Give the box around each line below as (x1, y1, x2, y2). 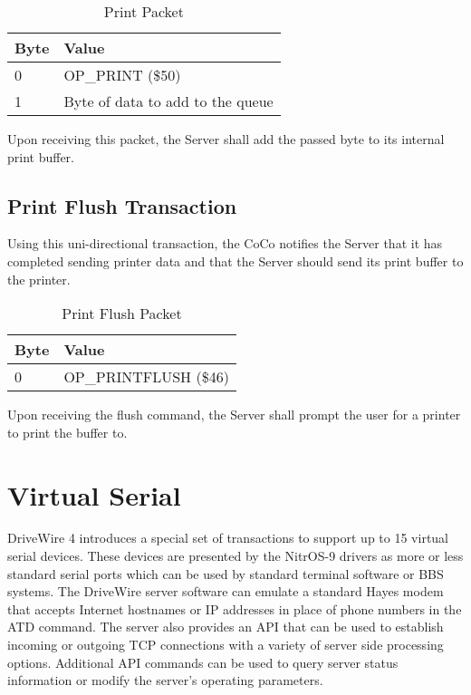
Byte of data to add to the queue (63, 91, 274, 111)
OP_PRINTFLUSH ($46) (63, 366, 229, 388)
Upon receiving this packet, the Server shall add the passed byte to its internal (7, 130, 445, 148)
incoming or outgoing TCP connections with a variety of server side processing (7, 635, 444, 654)
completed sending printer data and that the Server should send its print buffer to (7, 251, 464, 270)
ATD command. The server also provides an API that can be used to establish (7, 617, 444, 636)
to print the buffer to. (7, 422, 128, 441)
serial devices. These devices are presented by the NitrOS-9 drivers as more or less (7, 546, 464, 565)
